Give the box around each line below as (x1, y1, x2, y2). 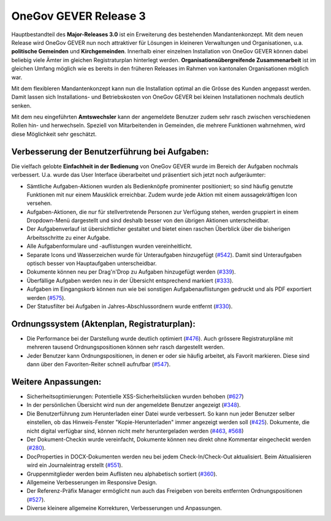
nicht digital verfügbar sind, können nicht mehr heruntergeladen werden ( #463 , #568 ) (26, 427, 244, 434)
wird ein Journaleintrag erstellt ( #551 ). (26, 461, 123, 469)
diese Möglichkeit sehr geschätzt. (11, 130, 97, 137)
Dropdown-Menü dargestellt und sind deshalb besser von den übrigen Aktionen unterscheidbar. (26, 217, 270, 224)
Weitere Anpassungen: (11, 376, 102, 387)
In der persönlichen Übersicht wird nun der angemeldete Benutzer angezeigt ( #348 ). (26, 401, 242, 409)
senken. (11, 102, 32, 109)
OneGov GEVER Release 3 (11, 9, 146, 23)
